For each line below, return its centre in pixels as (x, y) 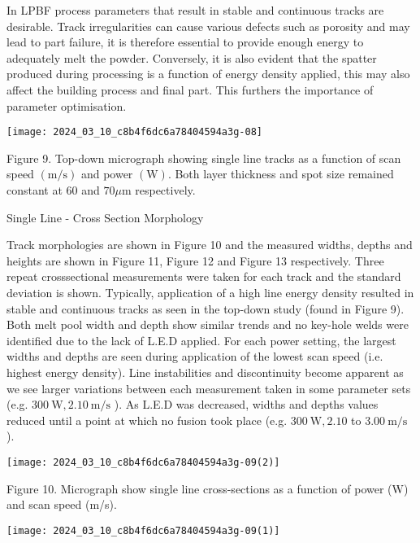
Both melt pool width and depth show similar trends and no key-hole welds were (208, 324)
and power (107, 174)
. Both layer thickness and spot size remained (281, 174)
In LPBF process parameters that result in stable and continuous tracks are (195, 10)
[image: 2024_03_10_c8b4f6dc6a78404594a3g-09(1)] (143, 530)
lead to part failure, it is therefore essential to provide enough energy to (185, 42)
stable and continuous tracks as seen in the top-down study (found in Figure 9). (206, 308)
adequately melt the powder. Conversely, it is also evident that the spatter (192, 57)
